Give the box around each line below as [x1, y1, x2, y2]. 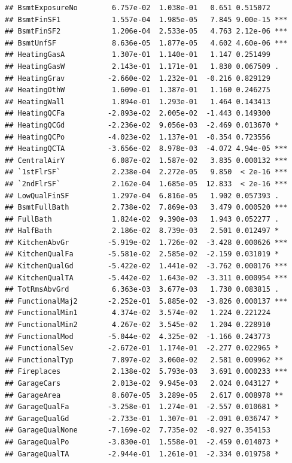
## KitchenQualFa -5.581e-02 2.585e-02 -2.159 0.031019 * [5, 250, 279, 259]
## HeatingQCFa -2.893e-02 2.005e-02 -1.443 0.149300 [5, 109, 270, 118]
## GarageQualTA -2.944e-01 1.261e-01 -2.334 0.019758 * [5, 449, 279, 458]
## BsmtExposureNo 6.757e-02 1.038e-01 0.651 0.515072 [5, 4, 270, 12]
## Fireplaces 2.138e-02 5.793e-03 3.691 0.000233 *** [5, 367, 288, 376]
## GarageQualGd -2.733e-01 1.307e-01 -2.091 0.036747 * [5, 414, 279, 423]
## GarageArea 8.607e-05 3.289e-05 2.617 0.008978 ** [5, 391, 284, 400]
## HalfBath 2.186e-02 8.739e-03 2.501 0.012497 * [5, 226, 279, 235]
